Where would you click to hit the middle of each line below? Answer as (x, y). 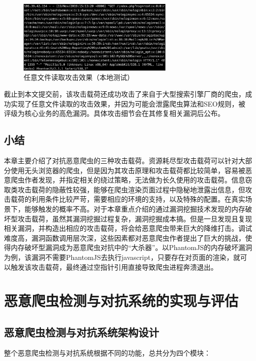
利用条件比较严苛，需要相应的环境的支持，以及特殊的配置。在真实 (138, 199)
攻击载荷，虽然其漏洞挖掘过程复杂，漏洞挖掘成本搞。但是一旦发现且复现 (135, 218)
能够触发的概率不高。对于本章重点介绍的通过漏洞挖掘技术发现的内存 (135, 209)
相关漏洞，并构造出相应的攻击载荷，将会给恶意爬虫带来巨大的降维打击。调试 (128, 228)
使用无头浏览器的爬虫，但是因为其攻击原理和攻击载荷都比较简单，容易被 (128, 170)
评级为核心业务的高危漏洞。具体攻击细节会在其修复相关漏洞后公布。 (114, 113)
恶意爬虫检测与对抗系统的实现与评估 (121, 301)
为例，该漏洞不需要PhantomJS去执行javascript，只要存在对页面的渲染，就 (122, 257)
